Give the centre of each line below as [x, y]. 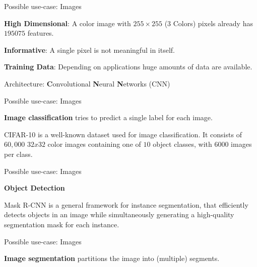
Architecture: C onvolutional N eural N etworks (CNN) [87, 83]
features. [41, 33]
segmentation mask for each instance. [62, 224]
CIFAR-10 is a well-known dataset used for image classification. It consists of [123, 134]
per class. [18, 154]
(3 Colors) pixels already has [209, 23]
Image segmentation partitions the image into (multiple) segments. [112, 258]
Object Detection [35, 188]
